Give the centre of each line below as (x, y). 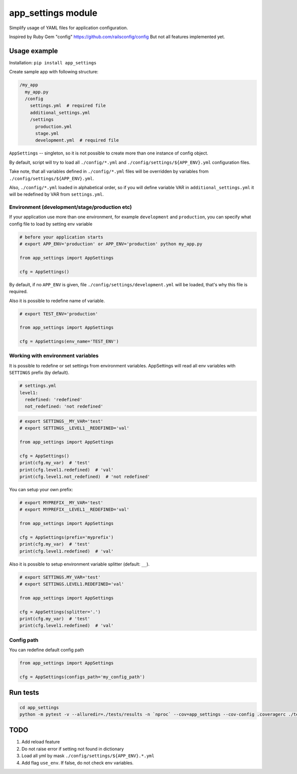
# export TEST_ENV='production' (59, 314)
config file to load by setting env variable (51, 224)
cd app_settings (39, 707)
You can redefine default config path (47, 650)
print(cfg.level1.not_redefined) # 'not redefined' (85, 477)
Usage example (34, 51)
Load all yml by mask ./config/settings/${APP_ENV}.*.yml (88, 756)
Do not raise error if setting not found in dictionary (73, 749)
